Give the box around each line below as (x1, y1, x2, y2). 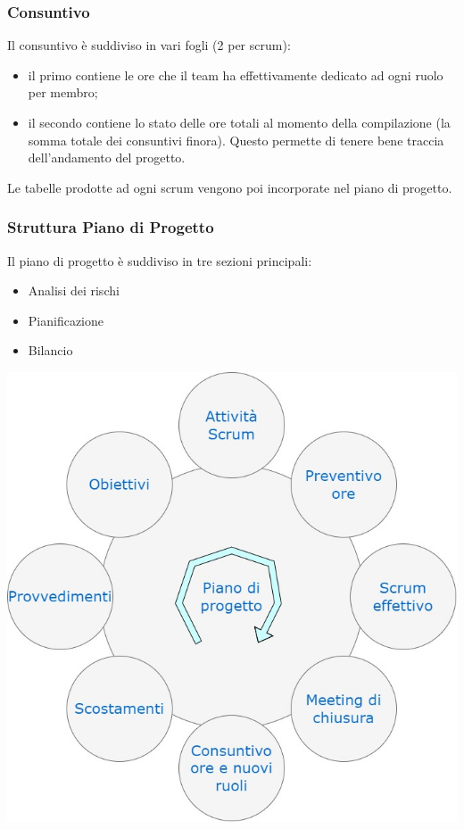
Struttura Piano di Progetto (7, 216, 214, 238)
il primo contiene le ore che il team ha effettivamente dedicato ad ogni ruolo (28, 65, 443, 84)
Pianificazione (28, 311, 104, 329)
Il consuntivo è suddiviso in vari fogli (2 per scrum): (7, 36, 291, 54)
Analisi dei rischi (28, 281, 120, 300)
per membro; (28, 83, 98, 102)
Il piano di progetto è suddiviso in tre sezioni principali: (7, 251, 312, 269)
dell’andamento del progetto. (28, 148, 186, 167)
